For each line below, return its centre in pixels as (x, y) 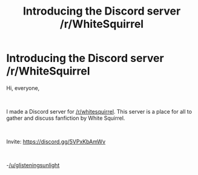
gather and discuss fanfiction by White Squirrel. (66, 118)
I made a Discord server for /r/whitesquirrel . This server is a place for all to (99, 111)
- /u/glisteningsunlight (33, 165)
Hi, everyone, (23, 88)
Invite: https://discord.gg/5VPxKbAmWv (56, 142)
